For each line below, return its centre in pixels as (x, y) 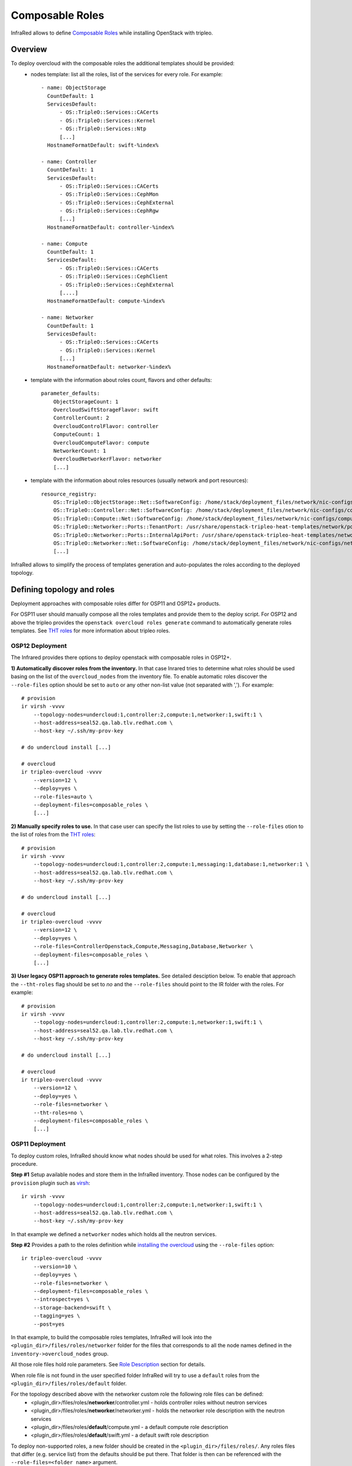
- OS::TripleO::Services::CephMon (109, 194)
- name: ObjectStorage (74, 88)
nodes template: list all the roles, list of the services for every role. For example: (127, 74)
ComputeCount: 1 (77, 435)
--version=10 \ (55, 1266)
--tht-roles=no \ (58, 1112)
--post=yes (49, 1324)
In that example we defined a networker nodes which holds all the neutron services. (114, 1234)
